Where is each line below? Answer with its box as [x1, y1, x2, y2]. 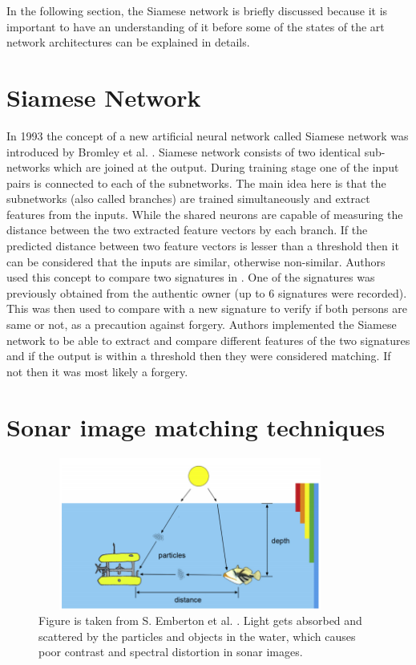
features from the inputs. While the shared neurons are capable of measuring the [6, 205, 403, 222]
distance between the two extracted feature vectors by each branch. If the [6, 221, 368, 238]
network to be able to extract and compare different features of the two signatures [6, 331, 410, 348]
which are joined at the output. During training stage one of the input [53, 159, 399, 176]
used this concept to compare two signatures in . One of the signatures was [6, 269, 375, 286]
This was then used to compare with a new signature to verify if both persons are [6, 300, 407, 317]
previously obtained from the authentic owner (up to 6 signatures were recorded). [6, 284, 407, 301]
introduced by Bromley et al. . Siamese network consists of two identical [6, 143, 361, 160]
